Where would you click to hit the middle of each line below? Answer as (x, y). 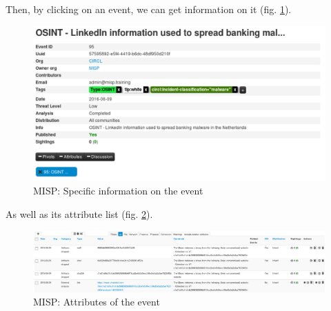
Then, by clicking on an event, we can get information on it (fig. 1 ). (149, 9)
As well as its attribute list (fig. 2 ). (79, 214)
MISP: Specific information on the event (118, 191)
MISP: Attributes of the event (97, 302)
